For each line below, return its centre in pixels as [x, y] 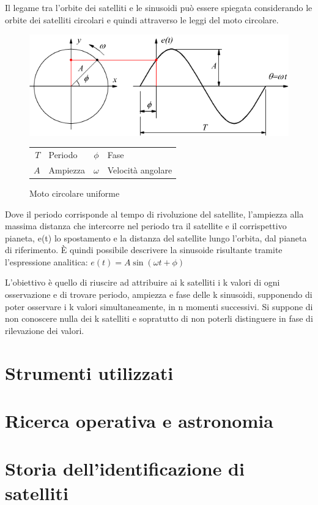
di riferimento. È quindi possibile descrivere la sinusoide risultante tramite [144, 250]
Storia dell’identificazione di [125, 469]
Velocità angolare [140, 169]
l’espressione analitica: [46, 261]
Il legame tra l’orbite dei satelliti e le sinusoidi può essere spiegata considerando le [159, 7]
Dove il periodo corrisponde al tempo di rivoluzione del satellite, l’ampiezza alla [154, 214]
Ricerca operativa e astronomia [139, 420]
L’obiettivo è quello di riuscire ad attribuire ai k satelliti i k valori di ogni [142, 282]
